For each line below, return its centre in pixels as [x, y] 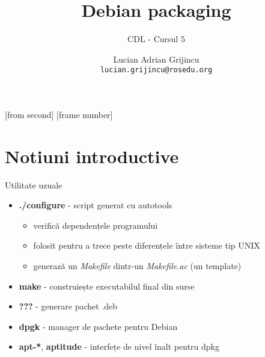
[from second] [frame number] [59, 114]
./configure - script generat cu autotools [96, 205]
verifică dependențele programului [96, 225]
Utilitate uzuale [34, 185]
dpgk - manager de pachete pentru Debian [98, 326]
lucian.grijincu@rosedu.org [156, 70]
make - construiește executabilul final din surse [107, 286]
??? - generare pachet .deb [68, 306]
